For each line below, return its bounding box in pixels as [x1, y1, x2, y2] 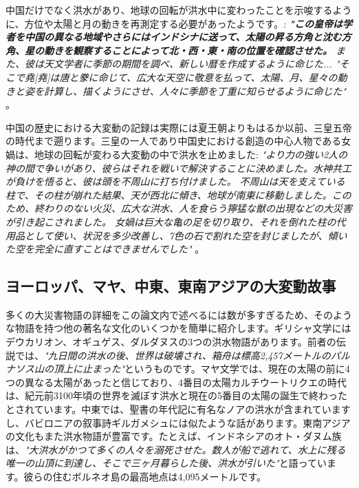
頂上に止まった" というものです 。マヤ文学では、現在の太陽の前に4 [53, 361, 350, 376]
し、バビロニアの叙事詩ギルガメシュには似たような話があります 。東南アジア [6, 415, 351, 429]
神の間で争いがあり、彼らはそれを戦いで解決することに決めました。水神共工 [6, 160, 352, 175]
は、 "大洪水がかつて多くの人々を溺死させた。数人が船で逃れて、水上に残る [6, 442, 346, 456]
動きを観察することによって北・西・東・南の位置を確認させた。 [43, 43, 332, 57]
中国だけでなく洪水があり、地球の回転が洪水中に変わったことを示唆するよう [6, 3, 352, 17]
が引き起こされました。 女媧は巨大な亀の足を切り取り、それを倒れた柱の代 [6, 214, 346, 229]
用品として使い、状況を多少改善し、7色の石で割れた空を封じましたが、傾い [6, 228, 347, 242]
